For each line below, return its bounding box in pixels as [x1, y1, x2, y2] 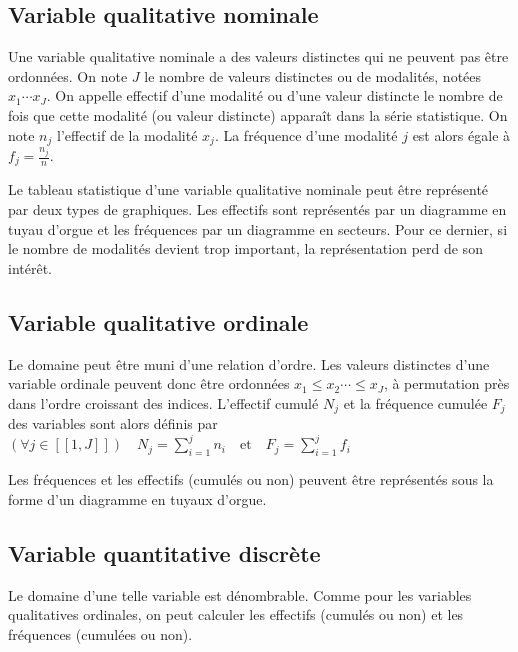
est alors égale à [412, 124, 511, 145]
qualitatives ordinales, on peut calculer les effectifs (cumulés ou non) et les [8, 604, 464, 625]
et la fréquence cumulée [343, 392, 488, 413]
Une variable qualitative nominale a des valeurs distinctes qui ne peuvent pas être [8, 46, 509, 67]
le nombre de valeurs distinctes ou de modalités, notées [144, 65, 482, 86]
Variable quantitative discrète [8, 537, 321, 568]
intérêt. [8, 257, 52, 278]
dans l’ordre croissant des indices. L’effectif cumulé [8, 392, 319, 413]
